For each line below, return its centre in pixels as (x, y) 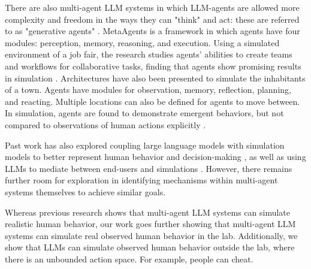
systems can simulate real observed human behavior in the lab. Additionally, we (151, 235)
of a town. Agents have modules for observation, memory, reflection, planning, (148, 90)
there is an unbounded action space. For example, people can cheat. (129, 259)
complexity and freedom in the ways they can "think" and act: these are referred (152, 19)
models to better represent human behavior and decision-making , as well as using (155, 157)
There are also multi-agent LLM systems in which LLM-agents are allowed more (152, 7)
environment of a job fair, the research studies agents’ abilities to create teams (149, 54)
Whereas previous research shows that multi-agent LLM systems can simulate (147, 212)
